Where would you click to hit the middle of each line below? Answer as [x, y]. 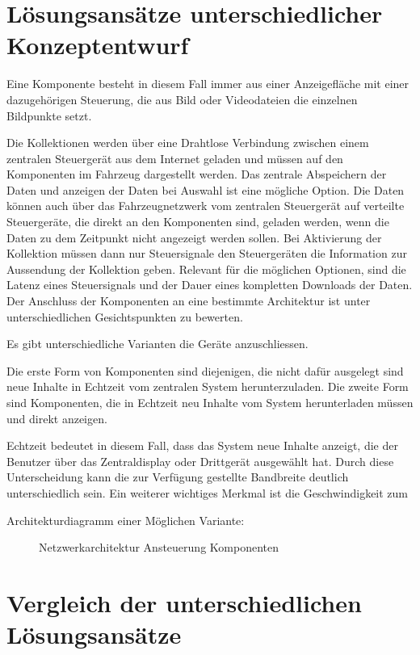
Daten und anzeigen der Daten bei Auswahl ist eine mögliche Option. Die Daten [206, 189]
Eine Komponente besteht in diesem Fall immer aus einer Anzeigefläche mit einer [208, 84]
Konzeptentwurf [98, 45]
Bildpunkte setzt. [49, 115]
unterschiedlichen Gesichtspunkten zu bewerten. [125, 316]
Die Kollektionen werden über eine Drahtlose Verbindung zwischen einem [188, 143]
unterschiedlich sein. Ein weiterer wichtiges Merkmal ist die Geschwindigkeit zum [208, 492]
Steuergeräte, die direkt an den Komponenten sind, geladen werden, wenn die [198, 222]
